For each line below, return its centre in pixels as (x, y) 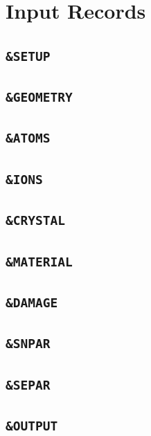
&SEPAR (28, 385)
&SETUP (28, 56)
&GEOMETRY (39, 98)
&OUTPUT (32, 426)
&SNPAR (28, 344)
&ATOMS (28, 138)
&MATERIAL (39, 262)
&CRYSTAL (35, 221)
